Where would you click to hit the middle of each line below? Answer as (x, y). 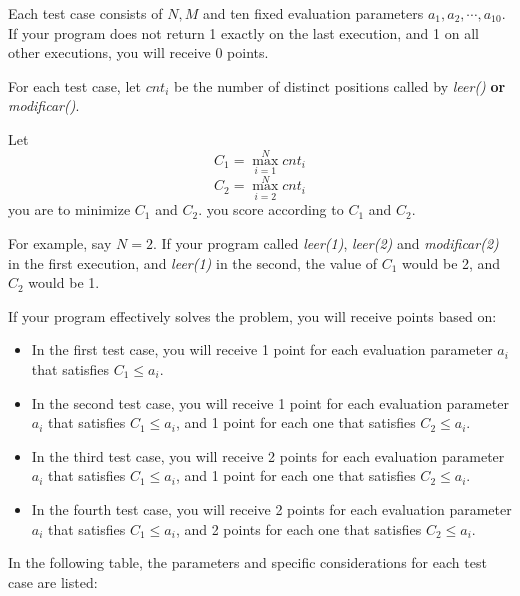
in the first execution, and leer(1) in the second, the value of (193, 262)
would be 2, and (451, 262)
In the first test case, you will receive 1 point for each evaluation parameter (262, 349)
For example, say (60, 243)
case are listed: (53, 581)
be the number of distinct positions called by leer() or (339, 85)
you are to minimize (69, 209)
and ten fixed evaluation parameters (313, 13)
